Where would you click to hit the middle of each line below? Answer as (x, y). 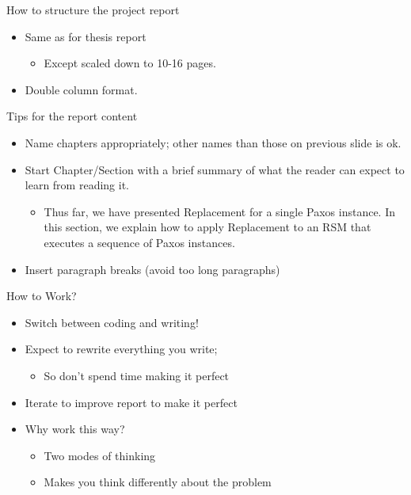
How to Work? (42, 296)
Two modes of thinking (100, 455)
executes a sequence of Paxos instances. (139, 242)
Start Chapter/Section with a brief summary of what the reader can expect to (215, 169)
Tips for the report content (72, 116)
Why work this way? (75, 429)
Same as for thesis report (86, 36)
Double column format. (81, 89)
